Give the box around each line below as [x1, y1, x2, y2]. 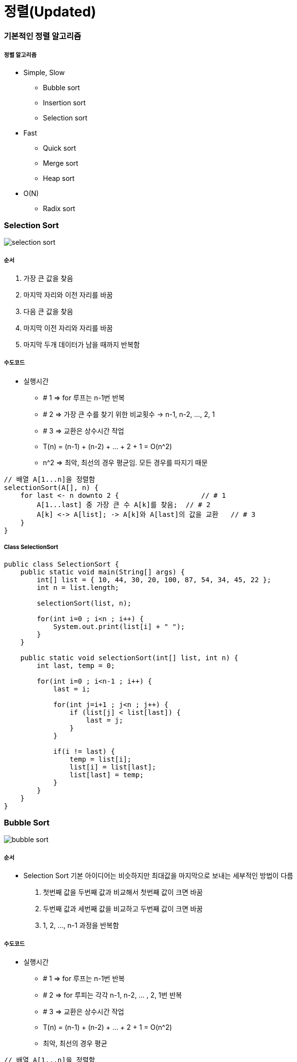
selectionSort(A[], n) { [4, 483, 99, 492]
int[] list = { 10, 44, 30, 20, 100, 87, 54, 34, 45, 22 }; [37, 575, 271, 584]
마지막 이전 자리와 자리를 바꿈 [23, 324, 113, 333]
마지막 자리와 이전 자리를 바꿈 [23, 291, 113, 299]
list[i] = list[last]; [69, 763, 156, 771]
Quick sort [43, 143, 76, 152]
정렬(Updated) [4, 3, 96, 20]
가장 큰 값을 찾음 [23, 274, 73, 283]
